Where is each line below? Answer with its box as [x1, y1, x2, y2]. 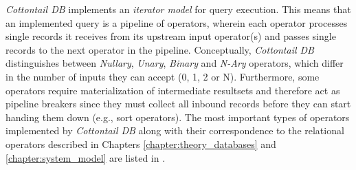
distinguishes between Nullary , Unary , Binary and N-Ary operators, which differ [5, 56, 344, 70]
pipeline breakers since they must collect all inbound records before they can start [5, 96, 351, 111]
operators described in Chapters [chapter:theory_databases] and [5, 136, 276, 151]
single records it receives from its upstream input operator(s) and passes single [5, 29, 336, 43]
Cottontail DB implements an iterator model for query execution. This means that [5, 2, 351, 16]
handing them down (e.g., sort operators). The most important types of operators [5, 109, 350, 124]
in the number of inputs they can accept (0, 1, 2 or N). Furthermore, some [5, 69, 320, 83]
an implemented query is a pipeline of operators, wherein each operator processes [5, 15, 348, 30]
